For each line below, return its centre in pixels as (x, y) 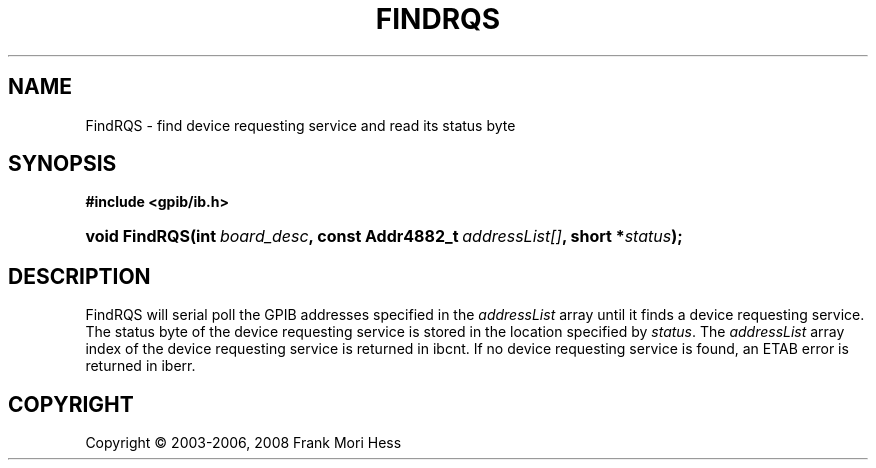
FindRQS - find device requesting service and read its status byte (300, 125)
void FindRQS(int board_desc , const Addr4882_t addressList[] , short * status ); (384, 236)
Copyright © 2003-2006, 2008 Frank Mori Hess (243, 443)
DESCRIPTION (79, 276)
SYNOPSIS (62, 164)
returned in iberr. (140, 366)
